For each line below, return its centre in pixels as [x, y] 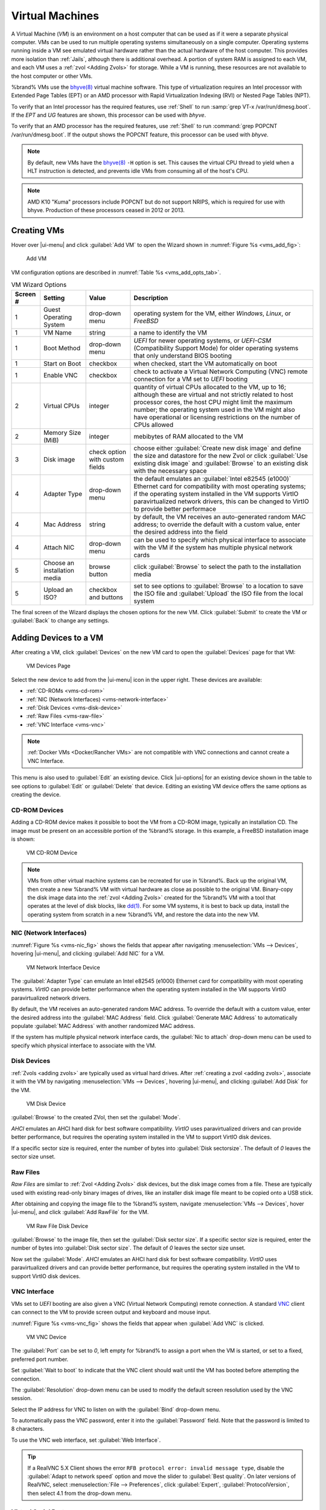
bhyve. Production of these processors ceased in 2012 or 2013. [106, 210]
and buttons [106, 597]
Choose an [59, 563]
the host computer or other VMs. [52, 76]
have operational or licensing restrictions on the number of [217, 417]
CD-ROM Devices [37, 810]
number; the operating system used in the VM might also [214, 410]
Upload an [58, 590]
